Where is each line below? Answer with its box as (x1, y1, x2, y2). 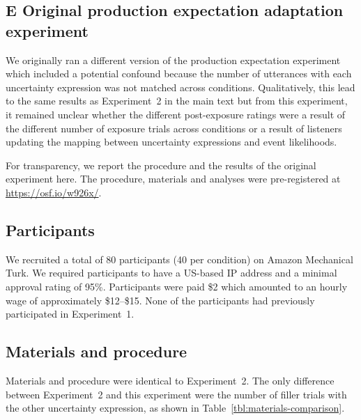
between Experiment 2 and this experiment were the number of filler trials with (6, 387, 347, 401)
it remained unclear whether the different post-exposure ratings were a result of (6, 107, 346, 121)
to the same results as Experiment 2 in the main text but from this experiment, (6, 93, 348, 108)
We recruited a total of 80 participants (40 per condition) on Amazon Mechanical (6, 251, 353, 266)
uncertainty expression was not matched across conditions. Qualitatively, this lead (6, 79, 355, 94)
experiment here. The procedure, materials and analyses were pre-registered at (6, 171, 341, 186)
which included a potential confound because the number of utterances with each (6, 66, 352, 81)
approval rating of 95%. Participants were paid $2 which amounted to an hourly (6, 279, 348, 293)
